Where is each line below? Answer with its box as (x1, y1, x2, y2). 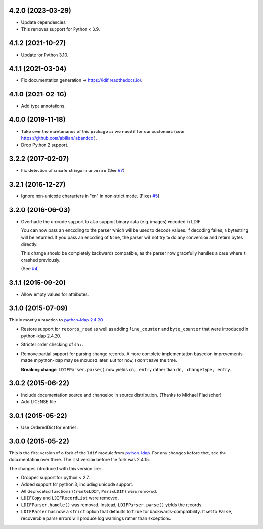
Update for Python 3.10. (21, 52, 69, 57)
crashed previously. (21, 257, 61, 263)
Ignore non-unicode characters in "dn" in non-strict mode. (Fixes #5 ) (21, 193, 160, 199)
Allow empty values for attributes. (21, 291, 89, 297)
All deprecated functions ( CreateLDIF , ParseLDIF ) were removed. (21, 488, 158, 494)
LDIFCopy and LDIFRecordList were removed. (21, 495, 119, 501)
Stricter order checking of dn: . (21, 341, 83, 348)
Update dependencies (21, 19, 66, 25)
